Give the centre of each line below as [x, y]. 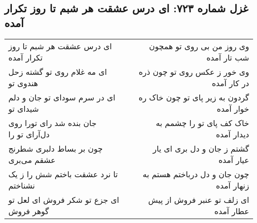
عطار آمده [232, 211]
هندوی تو [23, 83]
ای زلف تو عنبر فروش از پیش [199, 199]
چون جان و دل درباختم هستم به [196, 174]
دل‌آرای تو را [29, 134]
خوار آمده [233, 108]
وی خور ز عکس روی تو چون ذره [194, 71]
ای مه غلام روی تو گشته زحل [58, 71]
